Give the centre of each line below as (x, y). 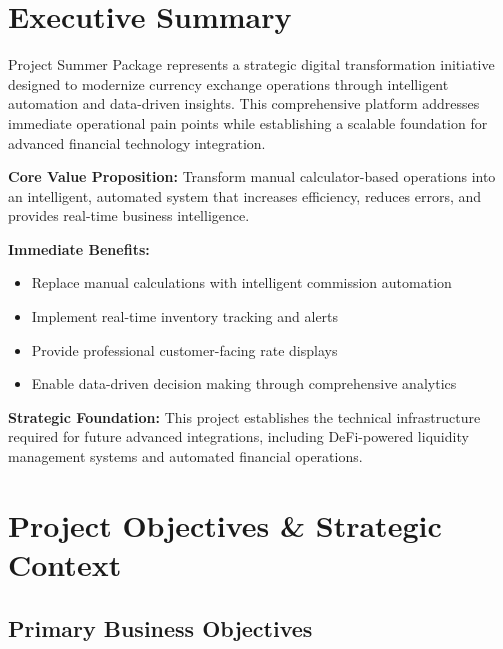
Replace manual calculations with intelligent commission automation (241, 282)
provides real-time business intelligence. (129, 215)
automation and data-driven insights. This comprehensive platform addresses (244, 103)
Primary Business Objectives (160, 627)
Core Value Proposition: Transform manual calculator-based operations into (252, 176)
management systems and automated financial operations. (185, 456)
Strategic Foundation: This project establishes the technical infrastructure (244, 416)
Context (65, 564)
